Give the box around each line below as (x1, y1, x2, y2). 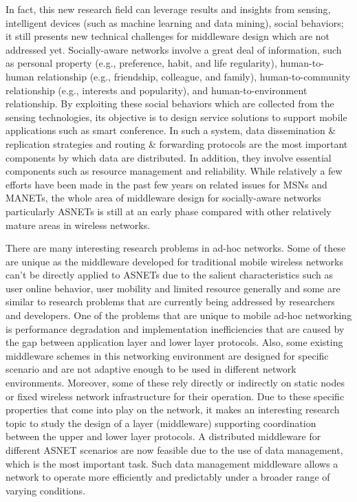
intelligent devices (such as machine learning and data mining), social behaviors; (6, 15, 344, 30)
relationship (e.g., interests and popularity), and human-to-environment (6, 83, 307, 97)
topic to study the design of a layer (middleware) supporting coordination (6, 415, 316, 430)
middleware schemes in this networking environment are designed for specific (6, 348, 329, 362)
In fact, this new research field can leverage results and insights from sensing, (6, 2, 331, 16)
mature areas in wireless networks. (6, 217, 151, 232)
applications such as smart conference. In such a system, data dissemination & (6, 123, 336, 138)
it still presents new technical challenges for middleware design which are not (6, 29, 330, 43)
